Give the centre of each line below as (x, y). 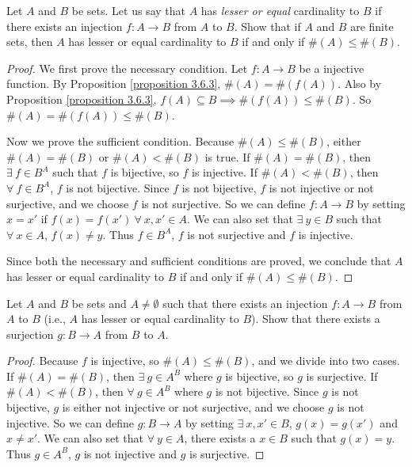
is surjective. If (342, 376)
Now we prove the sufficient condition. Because (120, 141)
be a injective (332, 68)
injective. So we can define (70, 422)
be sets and (99, 303)
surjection (30, 334)
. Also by (360, 84)
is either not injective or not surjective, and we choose (193, 407)
